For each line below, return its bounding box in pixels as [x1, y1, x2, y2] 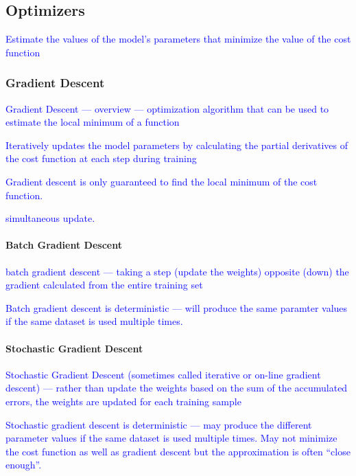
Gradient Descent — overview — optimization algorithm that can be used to [5, 101, 329, 115]
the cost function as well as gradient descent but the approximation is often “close [5, 444, 351, 458]
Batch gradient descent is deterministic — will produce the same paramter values [5, 300, 348, 315]
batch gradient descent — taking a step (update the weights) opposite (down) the [5, 264, 349, 278]
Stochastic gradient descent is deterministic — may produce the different [5, 417, 312, 431]
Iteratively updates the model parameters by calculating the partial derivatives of [5, 137, 348, 152]
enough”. [5, 457, 42, 472]
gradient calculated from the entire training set [5, 277, 203, 292]
